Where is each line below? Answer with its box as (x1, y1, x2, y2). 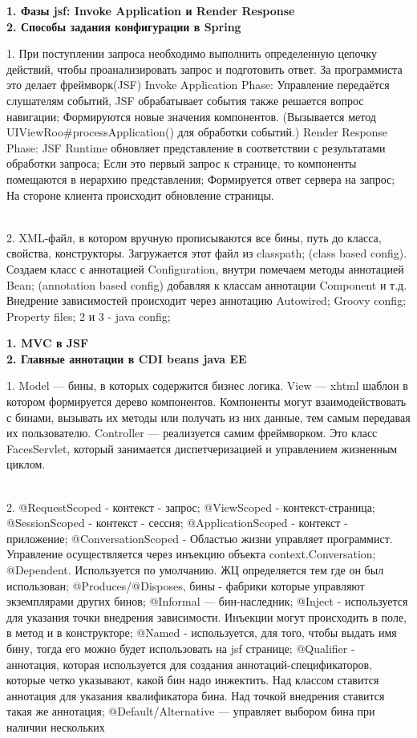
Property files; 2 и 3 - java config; (6, 307, 171, 324)
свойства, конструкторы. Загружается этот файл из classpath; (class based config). (6, 245, 407, 262)
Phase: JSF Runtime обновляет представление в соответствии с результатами (6, 139, 386, 156)
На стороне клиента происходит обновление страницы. (6, 186, 274, 203)
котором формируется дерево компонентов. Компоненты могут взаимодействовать (6, 393, 407, 410)
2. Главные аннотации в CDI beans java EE (6, 350, 247, 367)
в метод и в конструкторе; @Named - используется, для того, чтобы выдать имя (6, 624, 397, 641)
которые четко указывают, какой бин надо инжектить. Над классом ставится (6, 671, 379, 688)
